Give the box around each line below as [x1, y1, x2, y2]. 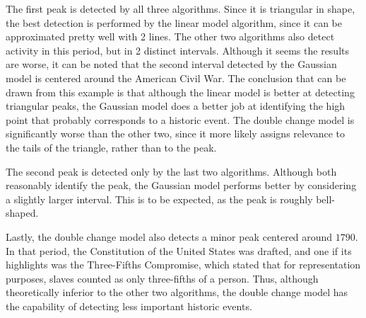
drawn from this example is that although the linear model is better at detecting [6, 84, 355, 99]
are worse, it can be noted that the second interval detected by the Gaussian [6, 57, 337, 72]
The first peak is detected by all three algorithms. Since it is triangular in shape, [6, 1, 355, 16]
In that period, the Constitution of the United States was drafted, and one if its [6, 243, 352, 258]
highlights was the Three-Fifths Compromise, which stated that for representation [6, 257, 361, 272]
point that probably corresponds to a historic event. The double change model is [6, 112, 355, 127]
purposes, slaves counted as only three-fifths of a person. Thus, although [6, 271, 319, 285]
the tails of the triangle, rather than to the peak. [6, 140, 217, 154]
